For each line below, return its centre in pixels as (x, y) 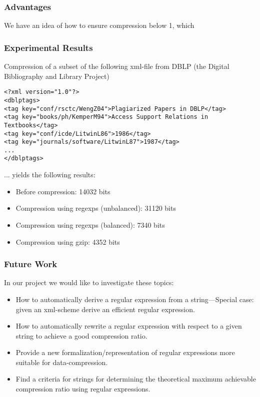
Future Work (31, 264)
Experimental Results (48, 47)
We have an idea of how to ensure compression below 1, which (99, 25)
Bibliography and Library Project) (57, 76)
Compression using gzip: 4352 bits (68, 241)
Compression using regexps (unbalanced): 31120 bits (96, 208)
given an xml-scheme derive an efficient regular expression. (105, 309)
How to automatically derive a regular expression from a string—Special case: (135, 299)
